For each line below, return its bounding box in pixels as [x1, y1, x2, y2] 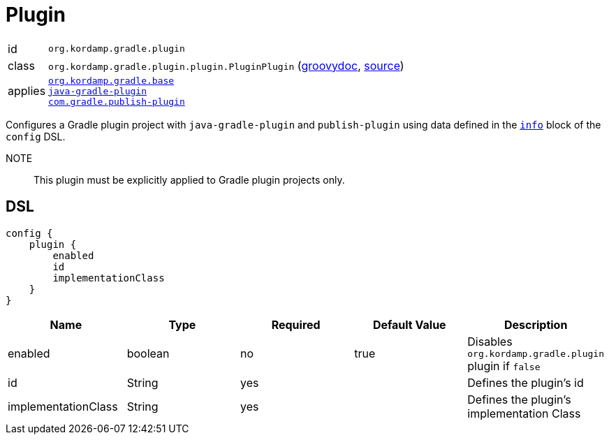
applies [8, 84, 46, 98]
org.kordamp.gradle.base [48, 75, 175, 86]
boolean [126, 346, 170, 361]
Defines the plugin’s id [467, 375, 584, 390]
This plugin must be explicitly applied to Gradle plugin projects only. [34, 173, 345, 186]
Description [504, 317, 568, 332]
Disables [467, 334, 513, 349]
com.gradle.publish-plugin [48, 96, 185, 107]
